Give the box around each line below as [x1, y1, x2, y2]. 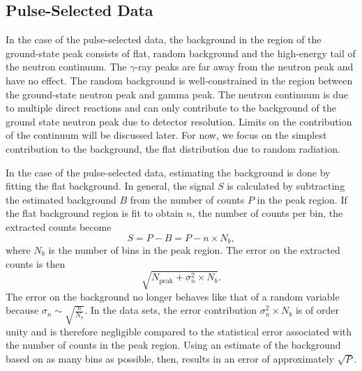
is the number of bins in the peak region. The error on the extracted [48, 242, 340, 257]
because [6, 303, 39, 317]
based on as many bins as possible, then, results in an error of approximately [6, 351, 334, 365]
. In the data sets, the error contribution [84, 303, 257, 317]
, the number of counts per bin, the [192, 206, 343, 220]
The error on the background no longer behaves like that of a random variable [6, 289, 340, 303]
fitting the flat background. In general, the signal [6, 179, 215, 193]
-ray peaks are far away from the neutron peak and [135, 59, 354, 74]
